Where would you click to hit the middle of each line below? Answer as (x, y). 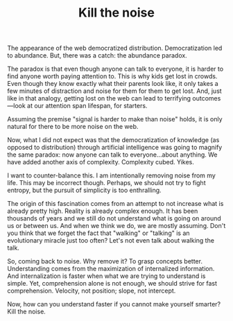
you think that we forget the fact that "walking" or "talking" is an (98, 233)
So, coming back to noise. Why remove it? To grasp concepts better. (105, 261)
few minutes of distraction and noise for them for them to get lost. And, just (114, 91)
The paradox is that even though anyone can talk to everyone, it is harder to (115, 69)
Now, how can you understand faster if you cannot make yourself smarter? (114, 304)
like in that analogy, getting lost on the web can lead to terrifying (99, 98)
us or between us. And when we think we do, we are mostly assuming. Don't (116, 226)
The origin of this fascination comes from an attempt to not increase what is (115, 204)
